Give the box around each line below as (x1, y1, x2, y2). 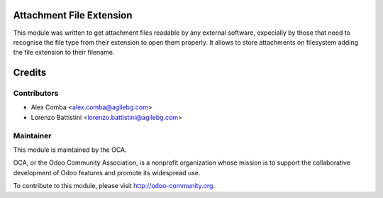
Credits (13, 67, 47, 79)
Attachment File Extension (13, 9, 133, 21)
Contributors (13, 89, 59, 99)
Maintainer (13, 131, 52, 141)
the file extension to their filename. (13, 48, 115, 57)
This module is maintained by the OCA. (13, 145, 127, 154)
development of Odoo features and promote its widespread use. (13, 168, 201, 177)
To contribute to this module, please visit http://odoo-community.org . (13, 182, 216, 190)
